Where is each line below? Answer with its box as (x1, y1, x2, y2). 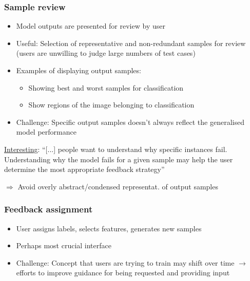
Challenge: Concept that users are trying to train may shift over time (16, 257, 235, 268)
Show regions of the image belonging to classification (28, 99, 195, 110)
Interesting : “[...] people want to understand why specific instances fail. (4, 143, 227, 154)
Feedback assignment (4, 203, 93, 215)
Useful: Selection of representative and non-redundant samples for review (16, 37, 246, 48)
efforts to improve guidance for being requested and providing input (16, 267, 230, 278)
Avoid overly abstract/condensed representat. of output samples (17, 181, 218, 191)
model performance (16, 126, 76, 137)
